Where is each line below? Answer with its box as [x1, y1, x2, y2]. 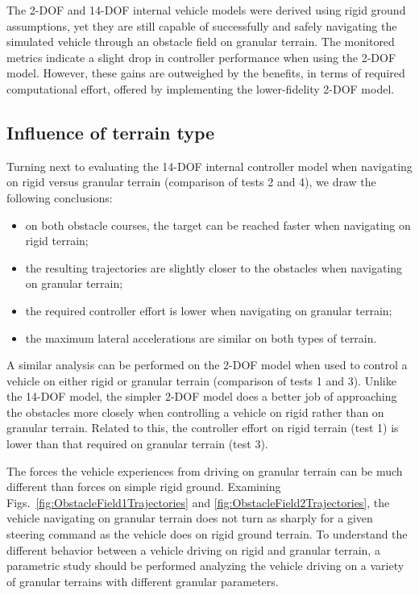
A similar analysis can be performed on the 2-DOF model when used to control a [6, 356, 408, 373]
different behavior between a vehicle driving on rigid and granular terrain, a [6, 541, 380, 558]
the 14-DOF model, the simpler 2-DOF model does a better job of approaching [6, 388, 397, 405]
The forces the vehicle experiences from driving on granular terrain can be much [6, 462, 403, 479]
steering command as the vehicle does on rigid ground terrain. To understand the [6, 526, 408, 543]
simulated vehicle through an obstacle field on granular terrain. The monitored [6, 33, 395, 50]
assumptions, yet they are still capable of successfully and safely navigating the [6, 17, 397, 34]
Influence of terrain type [6, 119, 215, 144]
